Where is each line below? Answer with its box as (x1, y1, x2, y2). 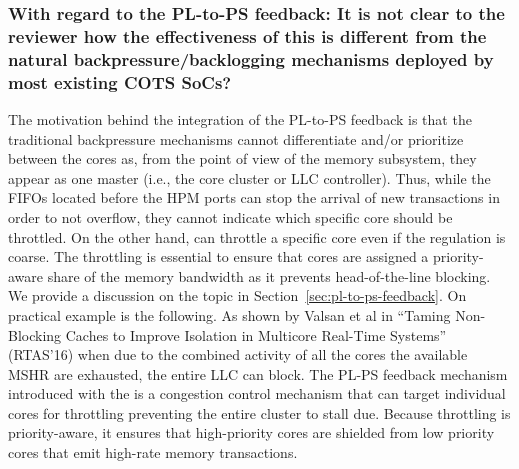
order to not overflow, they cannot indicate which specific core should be (8, 206, 453, 227)
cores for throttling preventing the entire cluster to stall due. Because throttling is (8, 402, 511, 423)
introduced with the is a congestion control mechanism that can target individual (8, 383, 506, 404)
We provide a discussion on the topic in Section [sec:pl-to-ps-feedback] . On (8, 285, 467, 306)
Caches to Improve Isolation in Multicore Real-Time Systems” (65, 324, 447, 345)
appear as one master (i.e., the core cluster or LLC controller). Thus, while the (8, 167, 491, 188)
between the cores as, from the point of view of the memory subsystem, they (8, 148, 477, 169)
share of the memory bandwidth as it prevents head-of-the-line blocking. (47, 265, 491, 286)
